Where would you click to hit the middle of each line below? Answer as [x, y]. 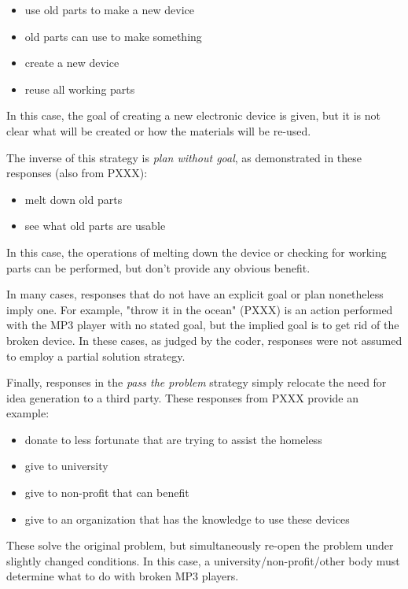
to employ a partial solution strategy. [96, 356]
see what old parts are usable [95, 226]
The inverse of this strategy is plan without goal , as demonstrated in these [184, 157]
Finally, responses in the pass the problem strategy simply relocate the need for [197, 382]
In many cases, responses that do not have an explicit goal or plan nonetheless [195, 294]
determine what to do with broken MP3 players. [123, 576]
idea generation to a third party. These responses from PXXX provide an [182, 397]
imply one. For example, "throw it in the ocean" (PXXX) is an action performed [200, 309]
